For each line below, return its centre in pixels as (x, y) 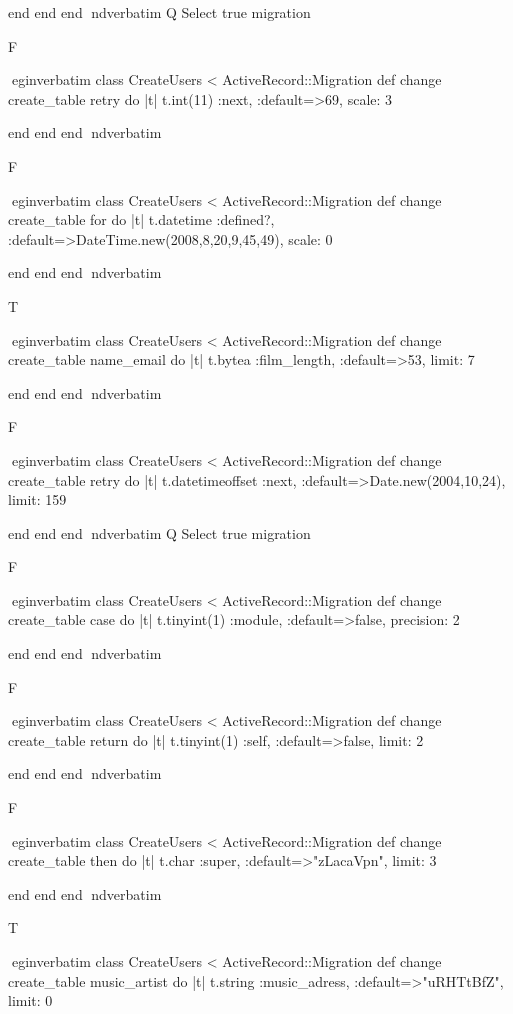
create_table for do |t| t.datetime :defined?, (141, 219)
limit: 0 (30, 1000)
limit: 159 (37, 499)
